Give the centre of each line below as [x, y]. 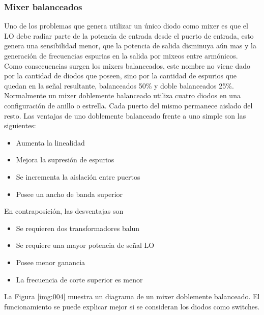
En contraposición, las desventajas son [64, 211]
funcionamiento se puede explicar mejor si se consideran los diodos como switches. [132, 306]
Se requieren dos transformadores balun [78, 228]
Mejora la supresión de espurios [65, 160]
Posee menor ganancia [51, 262]
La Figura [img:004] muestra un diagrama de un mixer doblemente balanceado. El [132, 296]
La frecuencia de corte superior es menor [79, 279]
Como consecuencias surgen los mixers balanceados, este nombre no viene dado [127, 65]
